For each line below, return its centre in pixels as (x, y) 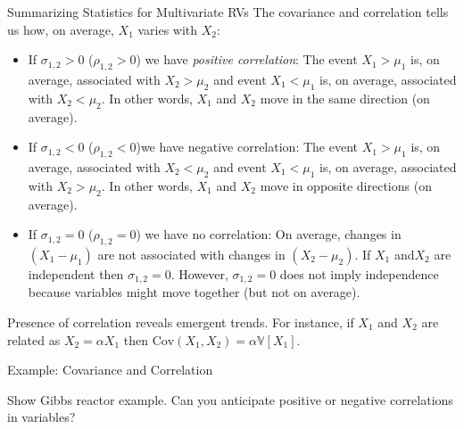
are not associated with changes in (191, 254)
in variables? (41, 417)
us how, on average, (61, 29)
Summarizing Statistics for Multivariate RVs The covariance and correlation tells (228, 12)
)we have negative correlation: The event (247, 147)
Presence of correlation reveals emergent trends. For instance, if (181, 322)
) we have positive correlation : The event (247, 59)
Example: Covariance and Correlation (110, 370)
